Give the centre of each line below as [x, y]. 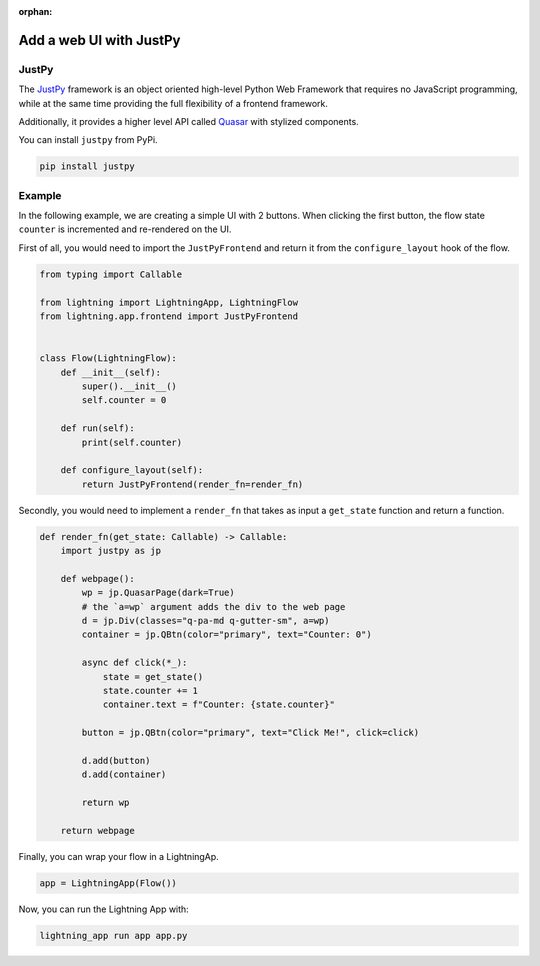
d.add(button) [116, 760]
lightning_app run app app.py [113, 935]
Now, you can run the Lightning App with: [103, 909]
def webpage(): [97, 578]
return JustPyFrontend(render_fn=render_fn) [192, 484]
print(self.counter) [132, 442]
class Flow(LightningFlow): [108, 358]
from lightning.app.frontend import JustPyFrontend [169, 316]
